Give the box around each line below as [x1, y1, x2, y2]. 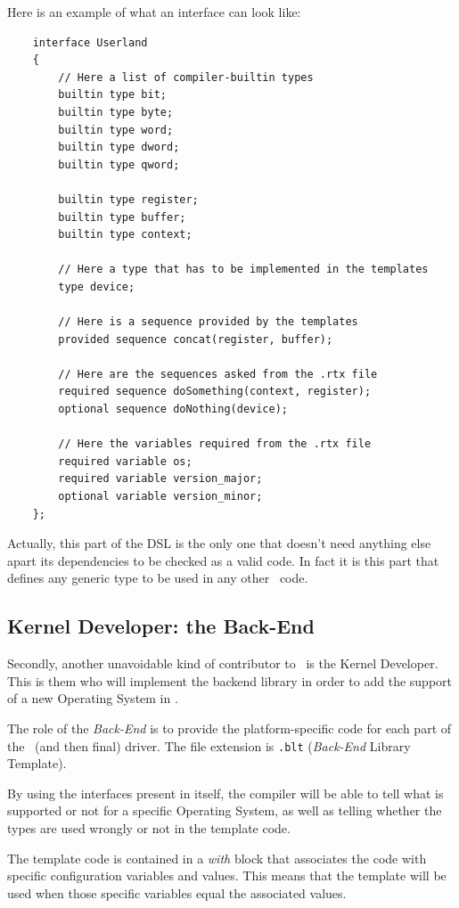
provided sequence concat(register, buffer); [58, 332, 333, 346]
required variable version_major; [58, 472, 263, 486]
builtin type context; [58, 228, 193, 241]
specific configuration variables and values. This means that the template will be [7, 866, 447, 885]
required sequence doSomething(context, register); [58, 385, 372, 398]
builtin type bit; [58, 88, 167, 102]
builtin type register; [58, 192, 199, 206]
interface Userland [32, 36, 148, 49]
